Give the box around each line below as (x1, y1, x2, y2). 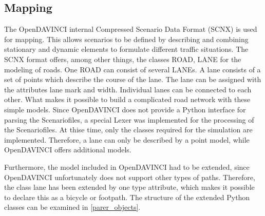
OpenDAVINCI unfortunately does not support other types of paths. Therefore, (4, 171, 255, 182)
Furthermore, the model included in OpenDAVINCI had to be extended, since (4, 161, 250, 172)
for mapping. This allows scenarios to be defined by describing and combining (4, 33, 249, 44)
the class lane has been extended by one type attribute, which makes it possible (4, 182, 255, 192)
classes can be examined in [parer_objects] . (4, 202, 141, 212)
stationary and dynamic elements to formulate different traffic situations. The (4, 44, 249, 54)
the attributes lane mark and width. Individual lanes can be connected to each (4, 84, 252, 94)
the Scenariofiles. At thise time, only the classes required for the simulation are (4, 124, 253, 135)
